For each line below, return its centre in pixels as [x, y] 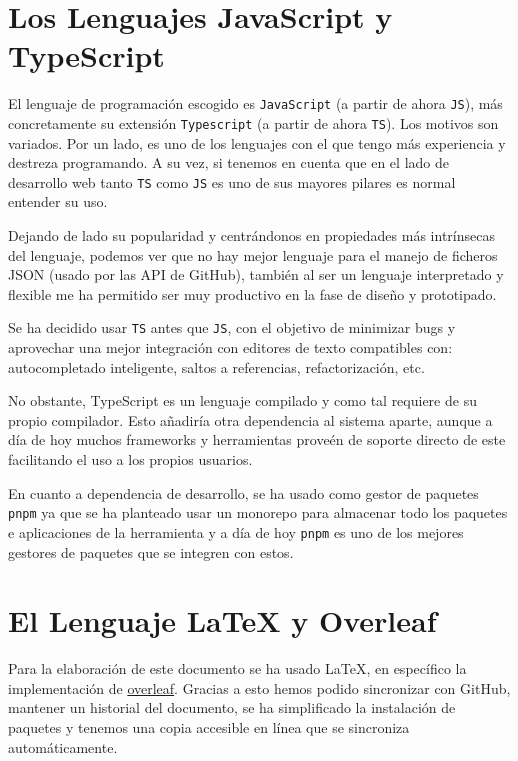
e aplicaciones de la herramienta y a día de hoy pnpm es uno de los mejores [236, 531]
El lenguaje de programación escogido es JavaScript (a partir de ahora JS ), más [255, 103]
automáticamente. [63, 746]
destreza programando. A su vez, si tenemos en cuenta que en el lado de [228, 162]
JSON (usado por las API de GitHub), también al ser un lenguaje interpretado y [256, 274]
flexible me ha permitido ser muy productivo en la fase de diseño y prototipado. [252, 293]
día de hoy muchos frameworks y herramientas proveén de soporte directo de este [257, 439]
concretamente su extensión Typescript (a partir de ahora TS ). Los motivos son [253, 122]
